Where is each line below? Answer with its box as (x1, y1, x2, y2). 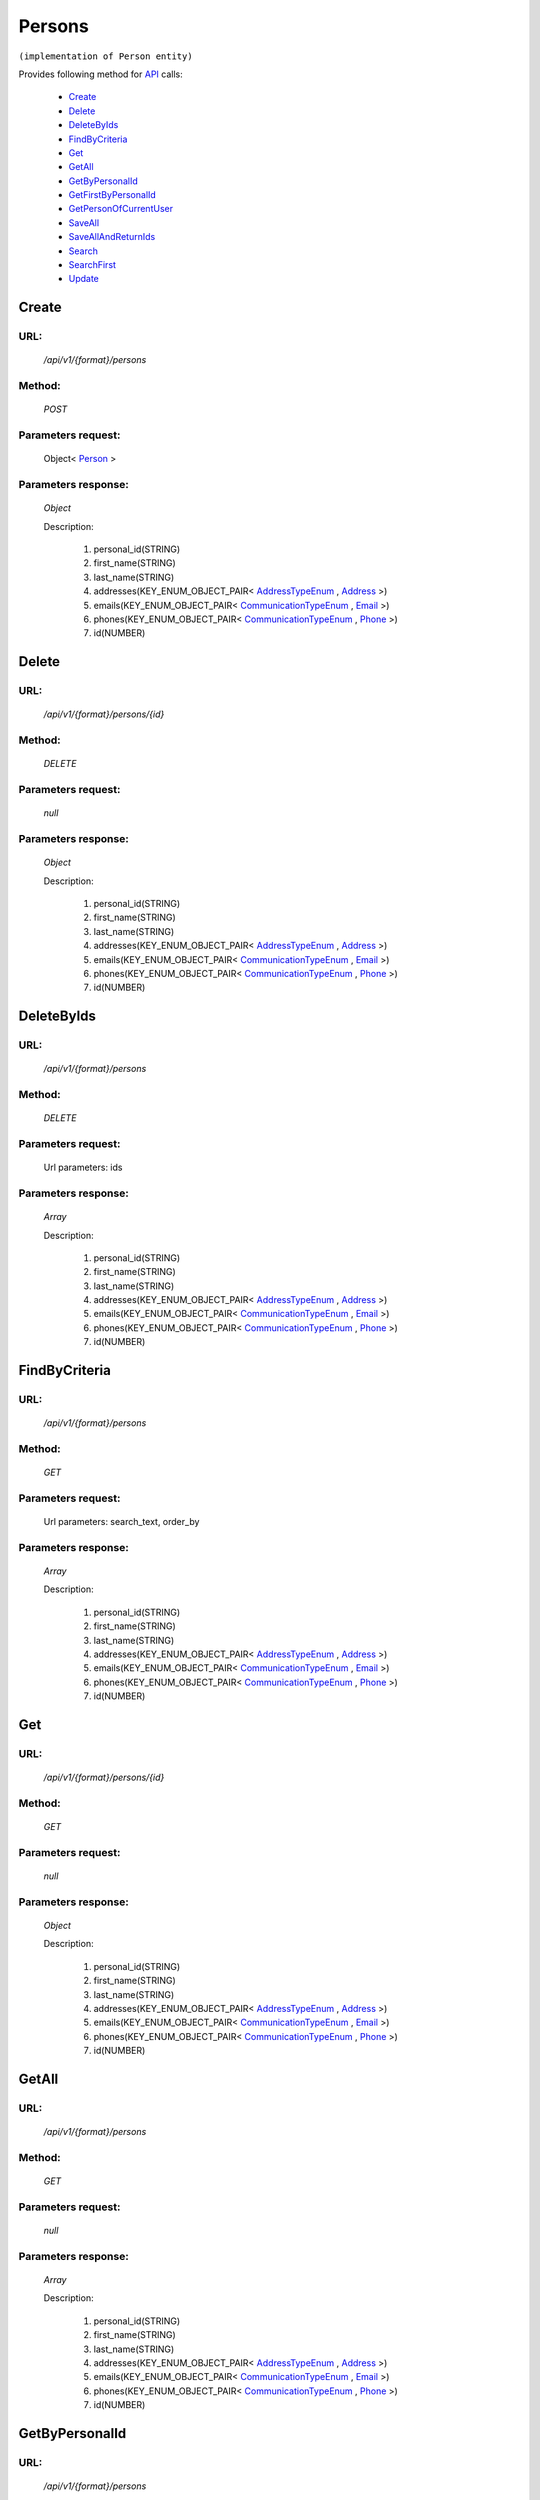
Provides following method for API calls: (18, 68, 184, 80)
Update (68, 273, 100, 285)
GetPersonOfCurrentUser (68, 203, 174, 215)
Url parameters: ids (43, 1161, 123, 1174)
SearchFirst (68, 259, 117, 271)
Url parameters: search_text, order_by (43, 1516, 200, 1528)
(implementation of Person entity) (18, 50, 194, 62)
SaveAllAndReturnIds (68, 231, 156, 243)
